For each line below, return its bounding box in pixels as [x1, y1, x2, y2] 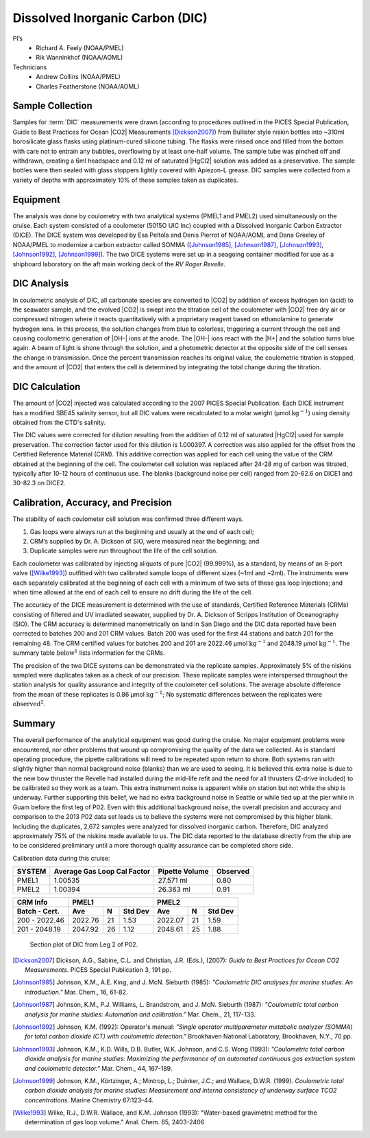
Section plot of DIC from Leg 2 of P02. [29, 940, 138, 949]
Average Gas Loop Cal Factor [53, 867, 151, 876]
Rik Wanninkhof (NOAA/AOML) [36, 54, 123, 62]
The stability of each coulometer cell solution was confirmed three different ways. [12, 515, 244, 523]
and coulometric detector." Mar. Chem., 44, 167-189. [25, 1064, 173, 1072]
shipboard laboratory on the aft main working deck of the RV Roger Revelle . [12, 259, 226, 268]
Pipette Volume [158, 867, 209, 876]
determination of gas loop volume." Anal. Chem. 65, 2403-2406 [25, 1118, 205, 1126]
